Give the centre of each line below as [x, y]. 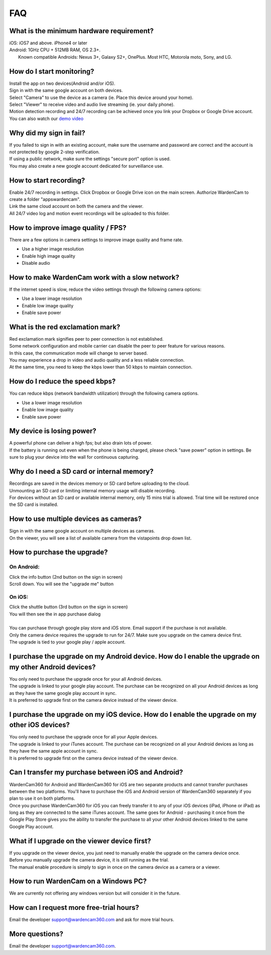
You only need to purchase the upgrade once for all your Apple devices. [84, 737]
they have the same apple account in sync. [53, 751]
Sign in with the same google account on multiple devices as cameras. [82, 531]
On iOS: [19, 597]
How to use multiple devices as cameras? [76, 519]
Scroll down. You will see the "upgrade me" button [61, 584]
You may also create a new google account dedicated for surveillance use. [86, 166]
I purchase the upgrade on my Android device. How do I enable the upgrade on [134, 656]
